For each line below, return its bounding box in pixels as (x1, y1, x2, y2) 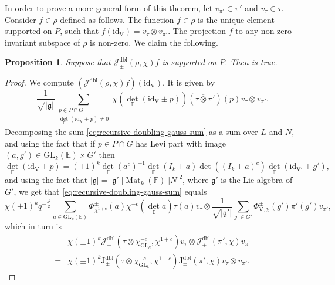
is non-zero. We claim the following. (90, 36, 218, 48)
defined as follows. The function (60, 13, 174, 25)
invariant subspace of (5, 36, 80, 48)
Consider (5, 13, 36, 25)
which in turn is (5, 220, 62, 232)
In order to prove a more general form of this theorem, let (5, 2, 213, 13)
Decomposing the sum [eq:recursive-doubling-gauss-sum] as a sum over (5, 125, 258, 137)
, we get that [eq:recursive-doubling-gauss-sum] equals (13, 185, 207, 197)
